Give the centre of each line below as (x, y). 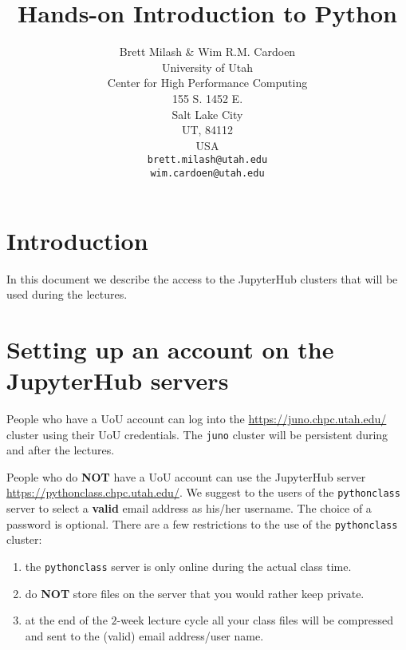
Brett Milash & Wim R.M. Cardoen (207, 52)
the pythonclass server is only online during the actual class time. (188, 566)
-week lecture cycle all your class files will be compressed (255, 620)
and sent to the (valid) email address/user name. (144, 635)
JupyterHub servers (118, 380)
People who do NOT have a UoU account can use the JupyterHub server (186, 476)
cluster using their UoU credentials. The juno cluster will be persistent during (197, 434)
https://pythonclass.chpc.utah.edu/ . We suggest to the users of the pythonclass (203, 492)
